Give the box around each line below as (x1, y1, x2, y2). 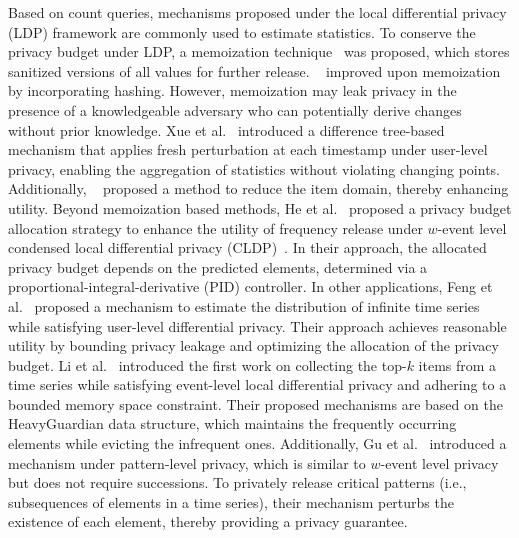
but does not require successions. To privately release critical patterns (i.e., (8, 472, 467, 493)
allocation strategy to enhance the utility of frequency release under (8, 217, 423, 238)
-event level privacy (380, 452, 499, 473)
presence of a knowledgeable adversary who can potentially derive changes (8, 99, 462, 120)
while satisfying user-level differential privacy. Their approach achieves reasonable (8, 315, 507, 336)
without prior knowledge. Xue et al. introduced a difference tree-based (8, 119, 445, 140)
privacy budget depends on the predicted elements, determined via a (8, 256, 428, 277)
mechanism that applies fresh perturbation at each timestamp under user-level (8, 139, 488, 160)
